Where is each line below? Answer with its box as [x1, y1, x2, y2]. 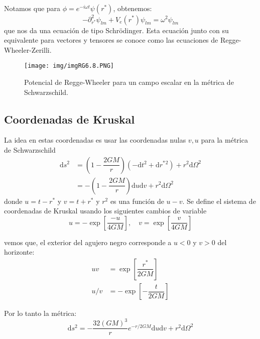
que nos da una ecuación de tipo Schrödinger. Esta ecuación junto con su [4, 25, 229, 35]
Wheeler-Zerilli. [4, 44, 52, 55]
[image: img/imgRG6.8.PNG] [24, 62, 114, 70]
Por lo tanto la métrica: [4, 308, 77, 318]
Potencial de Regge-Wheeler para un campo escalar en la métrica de [24, 76, 234, 87]
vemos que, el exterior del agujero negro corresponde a [4, 237, 172, 247]
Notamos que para [4, 3, 61, 13]
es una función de [110, 195, 164, 206]
